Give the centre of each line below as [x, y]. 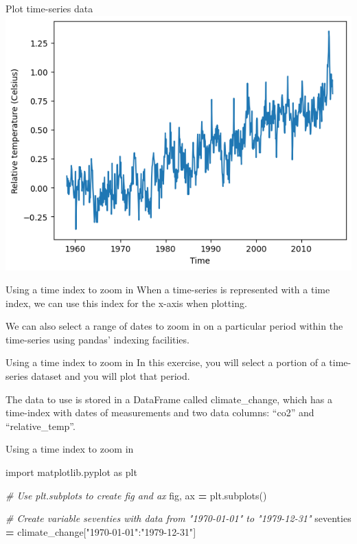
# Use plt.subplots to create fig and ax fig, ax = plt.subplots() [136, 495]
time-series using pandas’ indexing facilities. [97, 339]
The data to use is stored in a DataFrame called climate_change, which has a [169, 399]
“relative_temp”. [41, 426]
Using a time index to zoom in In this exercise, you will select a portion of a [166, 362]
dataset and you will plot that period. [111, 376]
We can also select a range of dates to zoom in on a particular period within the [174, 326]
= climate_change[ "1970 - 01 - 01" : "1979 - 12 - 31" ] [101, 531]
